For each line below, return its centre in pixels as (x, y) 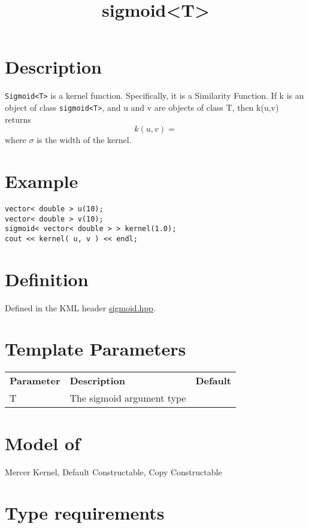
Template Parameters (96, 349)
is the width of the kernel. (84, 140)
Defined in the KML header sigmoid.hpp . (80, 307)
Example (42, 181)
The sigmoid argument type (128, 398)
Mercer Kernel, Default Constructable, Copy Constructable (113, 471)
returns (18, 119)
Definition (47, 279)
